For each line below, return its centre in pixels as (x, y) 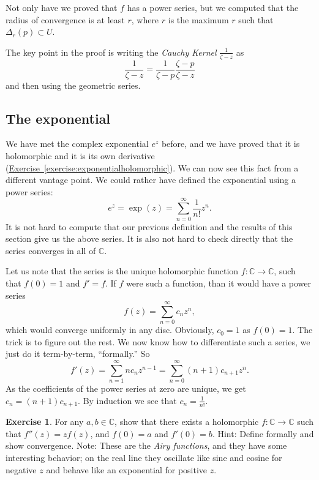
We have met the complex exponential (77, 144)
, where (145, 19)
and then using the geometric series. (73, 85)
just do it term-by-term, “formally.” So (78, 354)
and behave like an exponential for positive (127, 469)
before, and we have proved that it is (231, 144)
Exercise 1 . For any (45, 422)
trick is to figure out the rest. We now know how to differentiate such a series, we (158, 341)
